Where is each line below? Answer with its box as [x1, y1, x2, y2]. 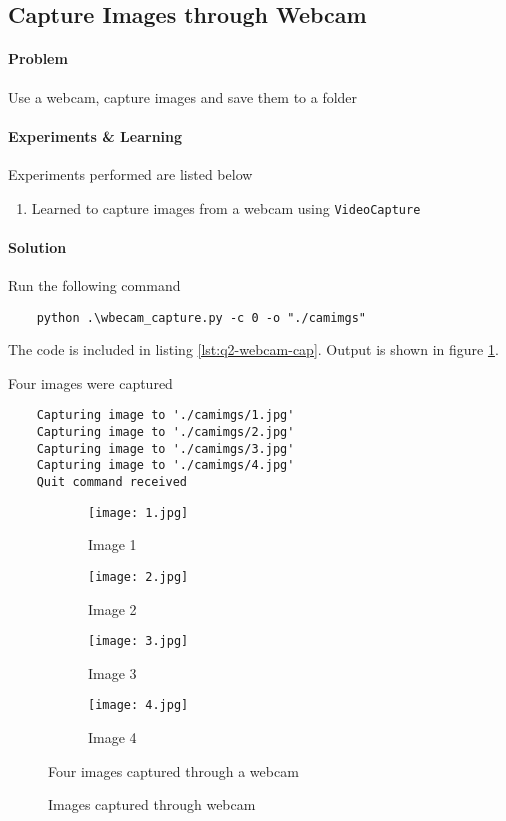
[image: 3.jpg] [88, 634, 189, 649]
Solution [8, 236, 67, 257]
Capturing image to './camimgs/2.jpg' [36, 425, 295, 440]
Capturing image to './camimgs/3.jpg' [36, 441, 295, 456]
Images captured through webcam [48, 794, 256, 815]
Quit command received [36, 475, 187, 490]
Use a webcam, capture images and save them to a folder [8, 86, 358, 107]
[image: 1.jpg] [88, 505, 189, 520]
